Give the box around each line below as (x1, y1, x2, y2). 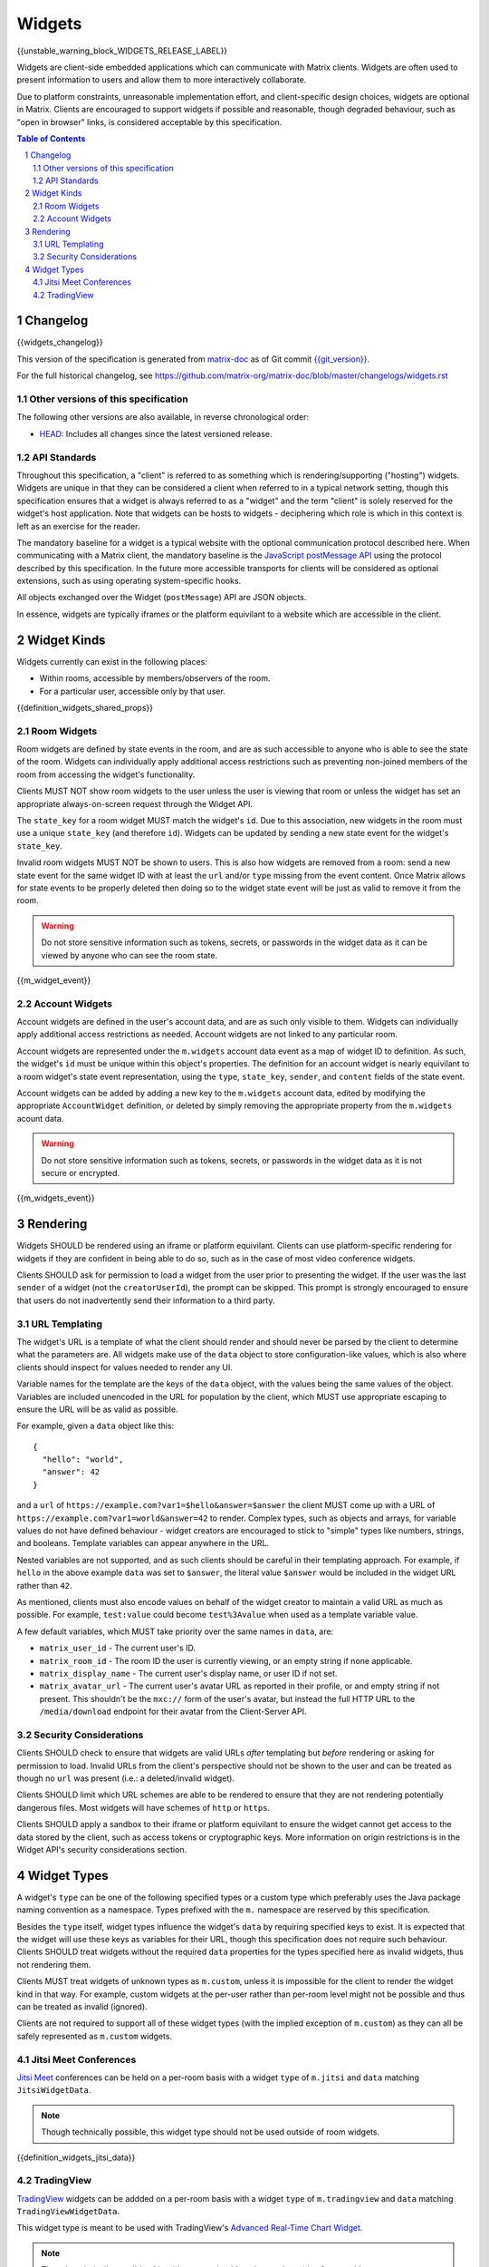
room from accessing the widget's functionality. (16, 769, 196, 780)
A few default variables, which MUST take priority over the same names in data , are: (16, 1626, 334, 1637)
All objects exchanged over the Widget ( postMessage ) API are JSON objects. (16, 592, 307, 603)
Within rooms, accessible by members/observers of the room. (39, 673, 271, 684)
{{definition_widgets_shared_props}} (16, 702, 154, 713)
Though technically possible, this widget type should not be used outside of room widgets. (41, 2126, 380, 2137)
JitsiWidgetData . (16, 2085, 91, 2096)
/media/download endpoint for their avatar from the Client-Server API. (39, 1706, 307, 1717)
